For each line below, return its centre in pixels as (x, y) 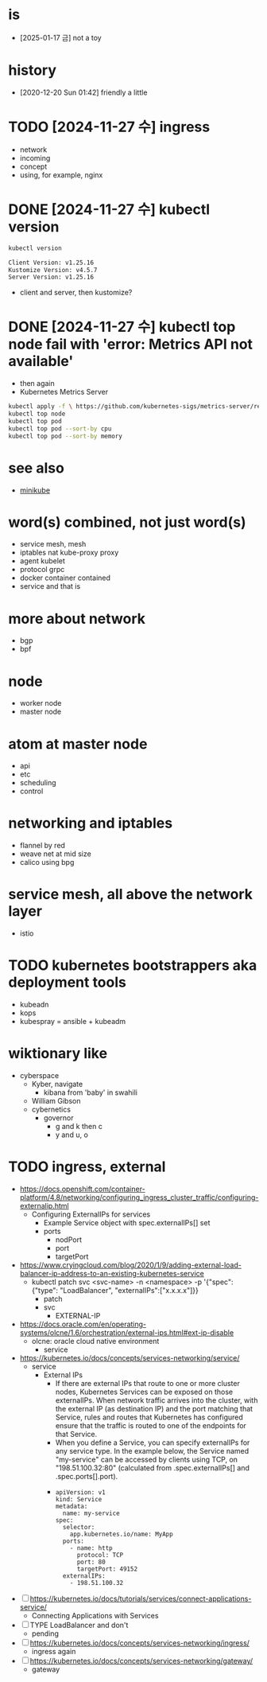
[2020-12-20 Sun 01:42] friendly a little (83, 92)
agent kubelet (43, 561)
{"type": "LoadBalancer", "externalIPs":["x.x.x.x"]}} (115, 1290)
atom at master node (78, 744)
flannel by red (43, 846)
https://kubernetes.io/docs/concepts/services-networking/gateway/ (141, 1661)
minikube (35, 490)
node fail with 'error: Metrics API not (130, 345)
